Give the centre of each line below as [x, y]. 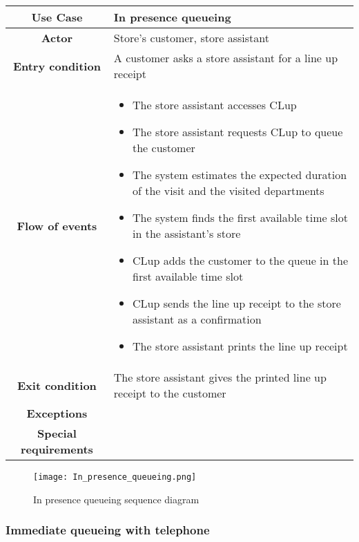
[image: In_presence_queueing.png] [115, 477]
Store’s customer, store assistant [191, 38]
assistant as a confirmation [197, 319]
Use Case [57, 17]
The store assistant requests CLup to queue [238, 132]
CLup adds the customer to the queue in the [240, 260]
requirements [57, 449]
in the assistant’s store [187, 233]
